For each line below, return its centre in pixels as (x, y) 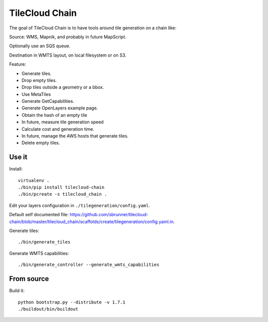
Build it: (17, 291)
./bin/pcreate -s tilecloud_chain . (63, 194)
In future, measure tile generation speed (63, 122)
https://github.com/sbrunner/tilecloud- (109, 215)
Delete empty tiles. (41, 143)
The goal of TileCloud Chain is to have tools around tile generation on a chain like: (93, 28)
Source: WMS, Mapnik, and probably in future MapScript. (68, 37)
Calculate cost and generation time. (58, 129)
